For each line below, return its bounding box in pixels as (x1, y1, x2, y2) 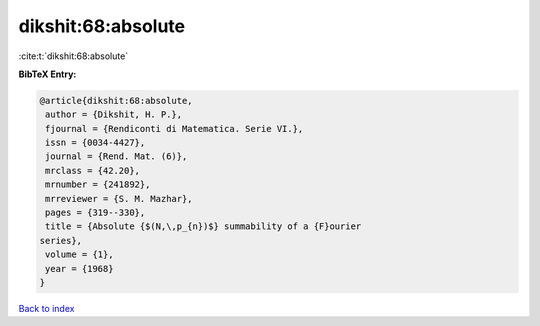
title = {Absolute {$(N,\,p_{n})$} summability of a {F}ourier (45, 221, 362, 232)
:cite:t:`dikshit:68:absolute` (18, 50, 129, 62)
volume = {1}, (45, 249, 114, 260)
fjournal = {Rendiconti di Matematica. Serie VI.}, (45, 123, 304, 134)
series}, (39, 235, 83, 246)
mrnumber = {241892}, (45, 179, 151, 190)
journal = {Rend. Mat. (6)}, (45, 151, 188, 162)
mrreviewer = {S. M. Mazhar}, (45, 193, 194, 204)
